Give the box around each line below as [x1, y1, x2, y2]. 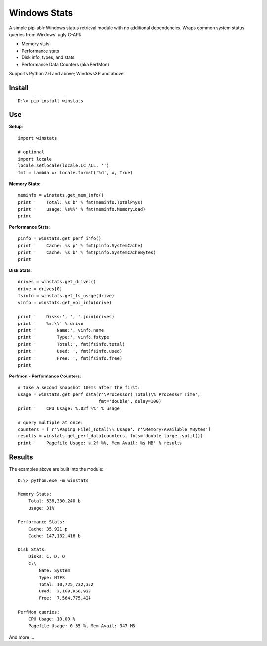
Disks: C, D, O [28, 554, 65, 559]
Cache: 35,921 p [28, 526, 68, 532]
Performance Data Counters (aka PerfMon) [21, 61, 110, 67]
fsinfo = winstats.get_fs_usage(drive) [18, 293, 115, 299]
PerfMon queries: [18, 609, 60, 615]
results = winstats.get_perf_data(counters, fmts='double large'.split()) [18, 433, 203, 439]
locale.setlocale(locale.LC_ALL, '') [18, 163, 110, 168]
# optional [18, 149, 44, 155]
